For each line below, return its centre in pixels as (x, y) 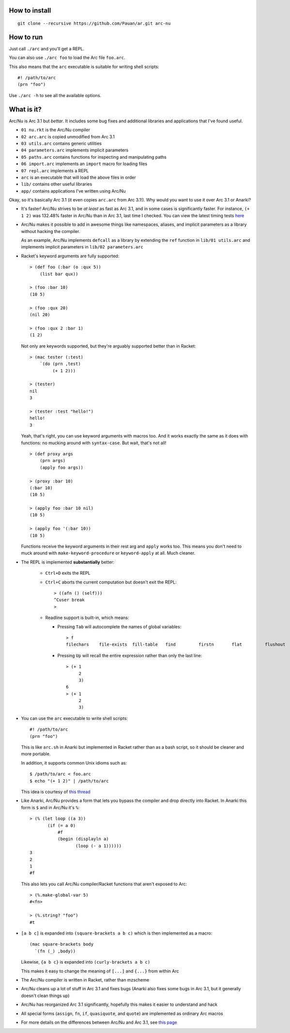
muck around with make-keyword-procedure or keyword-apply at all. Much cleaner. (108, 553)
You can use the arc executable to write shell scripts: (75, 718)
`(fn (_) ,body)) (55, 951)
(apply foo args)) (61, 467)
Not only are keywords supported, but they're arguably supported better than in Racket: (108, 346)
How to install (30, 10)
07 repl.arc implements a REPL (55, 170)
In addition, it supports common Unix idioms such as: (74, 763)
